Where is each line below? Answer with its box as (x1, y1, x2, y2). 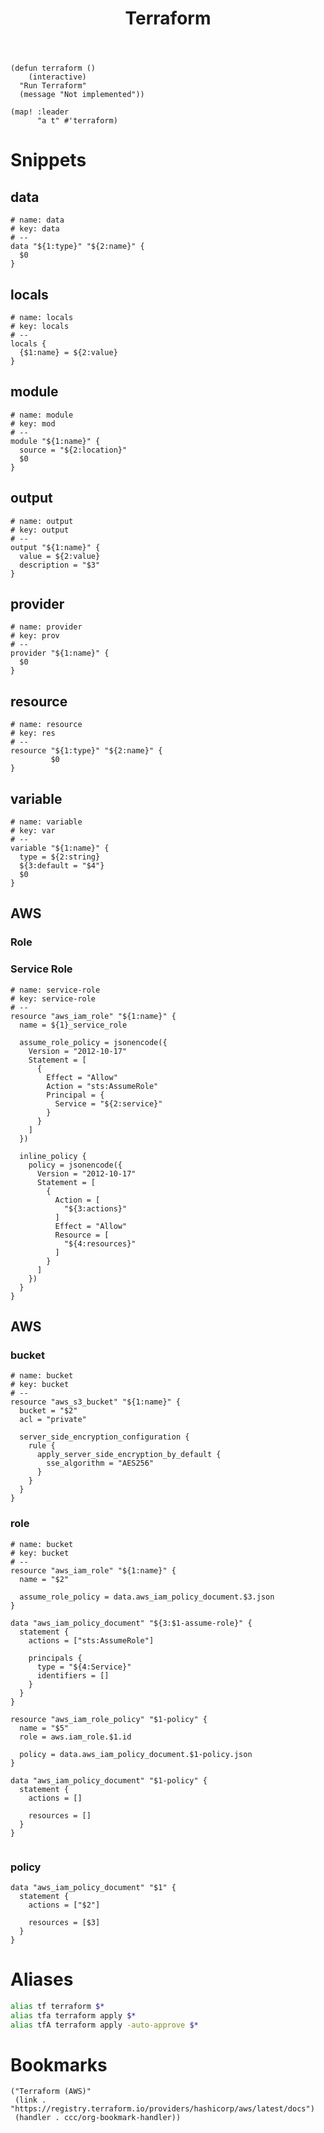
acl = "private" (19, 1415, 87, 1425)
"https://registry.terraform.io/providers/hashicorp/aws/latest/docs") (10, 2104, 315, 2114)
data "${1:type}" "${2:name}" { (10, 242, 145, 252)
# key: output (10, 525, 70, 535)
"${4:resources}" (63, 1238, 137, 1249)
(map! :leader (10, 107, 70, 117)
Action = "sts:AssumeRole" (46, 1081, 159, 1091)
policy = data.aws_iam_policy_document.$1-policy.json (19, 1749, 253, 1759)
